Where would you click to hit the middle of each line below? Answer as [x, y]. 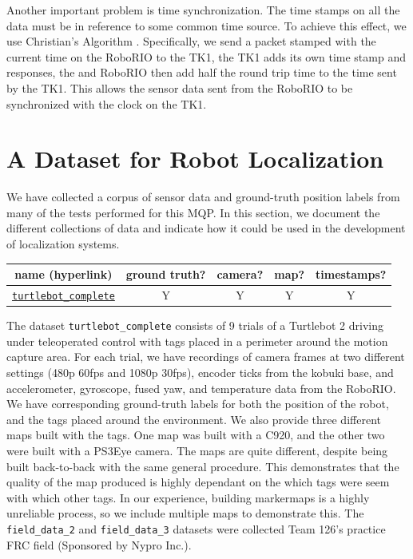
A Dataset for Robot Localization [195, 159]
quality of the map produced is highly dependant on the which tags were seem [198, 482]
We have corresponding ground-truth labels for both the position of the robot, [198, 404]
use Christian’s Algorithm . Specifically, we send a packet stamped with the [191, 41]
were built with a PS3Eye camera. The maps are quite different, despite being [197, 450]
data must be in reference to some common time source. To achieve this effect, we [206, 25]
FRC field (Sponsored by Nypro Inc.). [99, 544]
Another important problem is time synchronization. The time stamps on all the [203, 10]
